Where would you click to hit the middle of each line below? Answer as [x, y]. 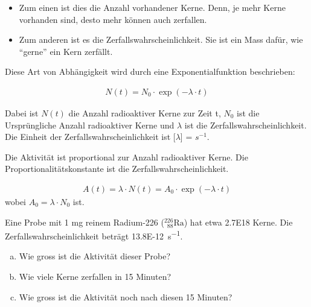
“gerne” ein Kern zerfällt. [66, 51]
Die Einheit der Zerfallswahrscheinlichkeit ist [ [90, 137]
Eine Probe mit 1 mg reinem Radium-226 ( [85, 222]
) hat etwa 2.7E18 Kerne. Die [238, 222]
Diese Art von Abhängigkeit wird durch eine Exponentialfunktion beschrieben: [150, 71]
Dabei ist [22, 113]
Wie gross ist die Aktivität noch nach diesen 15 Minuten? [126, 296]
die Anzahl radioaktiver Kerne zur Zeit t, [145, 113]
